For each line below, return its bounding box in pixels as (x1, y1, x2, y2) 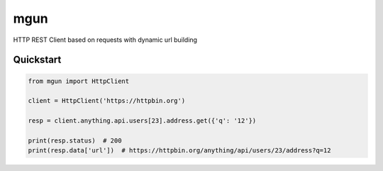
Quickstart (13, 54, 62, 66)
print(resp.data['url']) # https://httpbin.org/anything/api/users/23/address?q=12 (28, 146, 331, 155)
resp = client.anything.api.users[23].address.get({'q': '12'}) (28, 117, 257, 125)
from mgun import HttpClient (28, 77, 130, 85)
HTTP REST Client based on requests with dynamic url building (13, 35, 198, 44)
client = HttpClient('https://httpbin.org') (28, 96, 186, 105)
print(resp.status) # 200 (28, 136, 122, 145)
